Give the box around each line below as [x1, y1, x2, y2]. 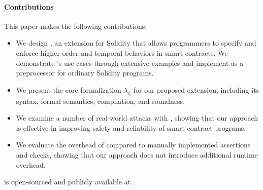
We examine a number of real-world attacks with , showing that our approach [16, 112, 258, 123]
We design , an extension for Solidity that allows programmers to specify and [16, 37, 256, 48]
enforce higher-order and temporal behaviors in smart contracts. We [16, 47, 228, 58]
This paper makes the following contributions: [4, 20, 147, 31]
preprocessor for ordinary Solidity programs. [16, 67, 154, 78]
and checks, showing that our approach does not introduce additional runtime [16, 149, 258, 160]
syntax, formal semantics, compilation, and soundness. [16, 95, 185, 106]
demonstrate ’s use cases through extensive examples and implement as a [16, 57, 244, 68]
